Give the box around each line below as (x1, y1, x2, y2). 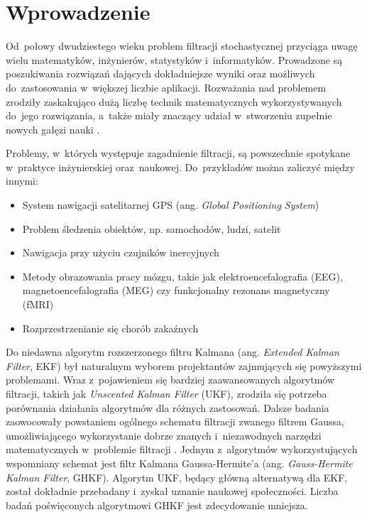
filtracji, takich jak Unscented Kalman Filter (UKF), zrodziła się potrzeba (6, 386, 327, 401)
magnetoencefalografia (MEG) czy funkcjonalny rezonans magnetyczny (22, 283, 330, 298)
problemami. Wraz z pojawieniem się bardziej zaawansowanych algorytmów (6, 372, 335, 387)
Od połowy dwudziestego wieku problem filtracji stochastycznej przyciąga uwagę (6, 38, 358, 53)
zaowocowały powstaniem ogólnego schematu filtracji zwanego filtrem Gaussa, (6, 414, 344, 429)
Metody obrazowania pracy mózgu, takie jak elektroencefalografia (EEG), (22, 268, 343, 283)
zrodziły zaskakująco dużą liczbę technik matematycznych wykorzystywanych (6, 94, 342, 109)
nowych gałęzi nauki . (6, 121, 100, 136)
